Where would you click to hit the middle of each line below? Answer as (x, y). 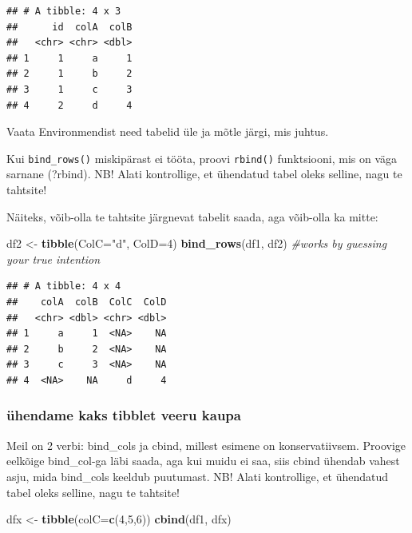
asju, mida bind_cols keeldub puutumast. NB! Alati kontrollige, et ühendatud (198, 476)
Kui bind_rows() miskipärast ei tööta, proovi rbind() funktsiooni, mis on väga (202, 158)
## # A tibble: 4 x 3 (64, 11)
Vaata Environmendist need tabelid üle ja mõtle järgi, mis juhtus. (168, 131)
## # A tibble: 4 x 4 (64, 286)
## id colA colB (69, 27)
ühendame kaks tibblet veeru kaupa (124, 415)
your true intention (53, 259)
